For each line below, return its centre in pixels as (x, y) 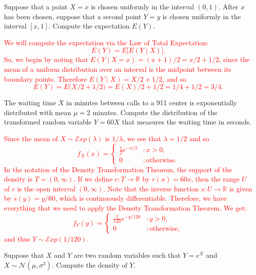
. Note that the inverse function (151, 188)
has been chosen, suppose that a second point (73, 16)
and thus (17, 238)
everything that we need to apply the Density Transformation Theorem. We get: (126, 207)
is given (241, 188)
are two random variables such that (127, 255)
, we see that (142, 138)
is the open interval (46, 188)
